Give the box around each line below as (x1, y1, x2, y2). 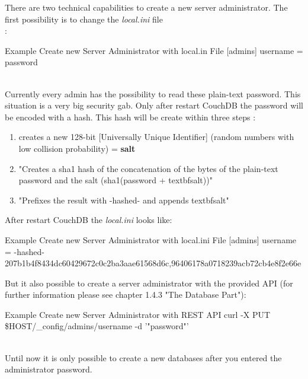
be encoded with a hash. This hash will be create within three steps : (5, 110, 256, 123)
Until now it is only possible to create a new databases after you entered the (5, 351, 282, 364)
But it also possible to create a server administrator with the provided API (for (5, 276, 293, 289)
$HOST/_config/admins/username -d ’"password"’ (5, 320, 189, 332)
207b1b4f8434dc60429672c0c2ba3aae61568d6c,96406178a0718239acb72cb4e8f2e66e (5, 257, 301, 269)
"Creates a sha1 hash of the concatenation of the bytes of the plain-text (18, 162, 278, 174)
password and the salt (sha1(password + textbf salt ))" (18, 174, 213, 186)
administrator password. (5, 363, 92, 375)
